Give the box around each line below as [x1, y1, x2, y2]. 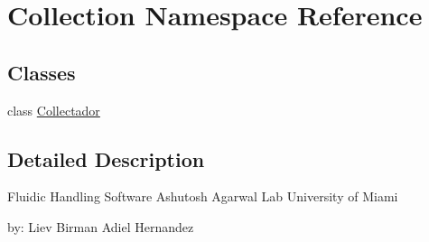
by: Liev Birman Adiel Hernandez [7, 217, 194, 236]
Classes [7, 58, 76, 86]
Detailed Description [7, 144, 205, 172]
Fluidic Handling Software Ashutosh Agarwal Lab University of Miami [7, 187, 398, 206]
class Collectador [7, 100, 100, 119]
